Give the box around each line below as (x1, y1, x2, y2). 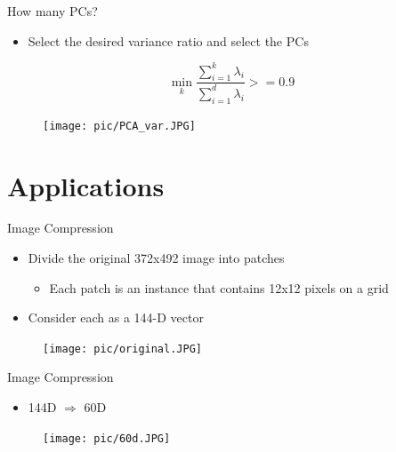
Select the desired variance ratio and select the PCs (28, 31, 309, 50)
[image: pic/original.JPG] (43, 342, 202, 355)
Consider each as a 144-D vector (28, 308, 204, 327)
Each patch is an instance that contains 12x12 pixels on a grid (49, 278, 389, 297)
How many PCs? (7, 2, 98, 20)
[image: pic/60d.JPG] (43, 432, 171, 445)
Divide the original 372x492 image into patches (28, 249, 285, 267)
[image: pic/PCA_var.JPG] (43, 119, 196, 132)
